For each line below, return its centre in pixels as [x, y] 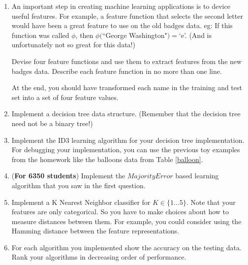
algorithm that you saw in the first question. [78, 185]
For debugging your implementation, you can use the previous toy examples [126, 149]
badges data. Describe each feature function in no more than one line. [117, 71]
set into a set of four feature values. [65, 97]
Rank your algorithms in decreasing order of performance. [99, 257]
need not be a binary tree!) [52, 123]
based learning [197, 176]
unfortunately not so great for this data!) [73, 45]
